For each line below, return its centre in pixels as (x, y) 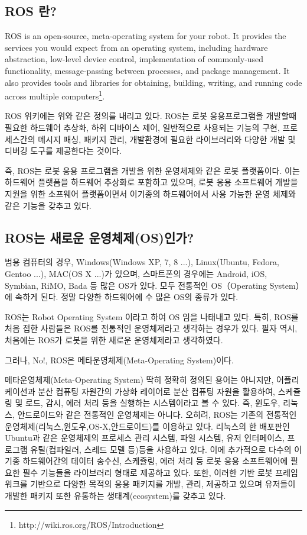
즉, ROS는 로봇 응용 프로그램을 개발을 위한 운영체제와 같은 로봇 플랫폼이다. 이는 (152, 170)
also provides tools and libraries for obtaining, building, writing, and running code (153, 82)
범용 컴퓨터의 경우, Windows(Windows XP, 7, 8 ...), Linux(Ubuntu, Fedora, (142, 262)
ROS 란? (31, 11)
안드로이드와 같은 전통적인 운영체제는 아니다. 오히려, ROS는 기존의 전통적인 (157, 414)
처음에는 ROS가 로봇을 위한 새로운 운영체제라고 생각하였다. (114, 339)
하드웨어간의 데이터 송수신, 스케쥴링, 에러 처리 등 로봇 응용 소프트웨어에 (155, 461)
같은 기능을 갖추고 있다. (48, 205)
